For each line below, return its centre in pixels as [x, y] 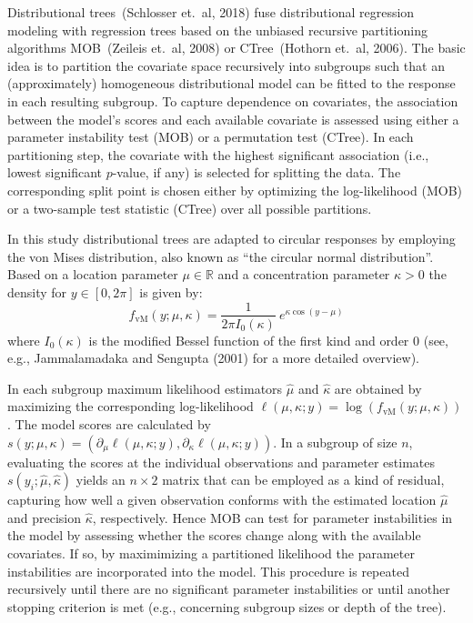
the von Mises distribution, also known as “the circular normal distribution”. [221, 256]
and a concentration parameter [304, 274]
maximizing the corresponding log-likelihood [131, 406]
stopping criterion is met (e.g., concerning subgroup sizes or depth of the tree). [227, 606]
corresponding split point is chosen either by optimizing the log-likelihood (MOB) [235, 190]
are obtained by [378, 388]
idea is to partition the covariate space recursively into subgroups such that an [226, 65]
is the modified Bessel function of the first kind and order [249, 340]
